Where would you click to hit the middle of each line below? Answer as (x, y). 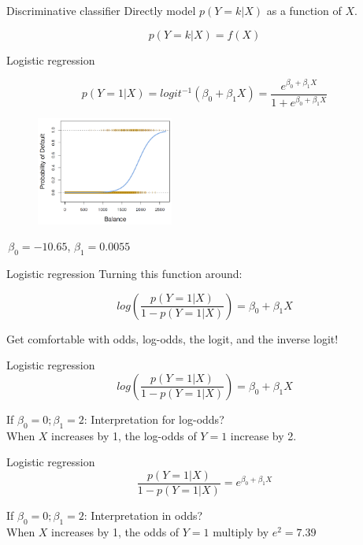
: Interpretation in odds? (143, 515)
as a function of (304, 10)
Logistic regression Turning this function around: (124, 274)
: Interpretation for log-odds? (154, 419)
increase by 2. (263, 435)
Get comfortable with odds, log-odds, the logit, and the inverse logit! (172, 338)
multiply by (241, 531)
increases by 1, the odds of (115, 531)
